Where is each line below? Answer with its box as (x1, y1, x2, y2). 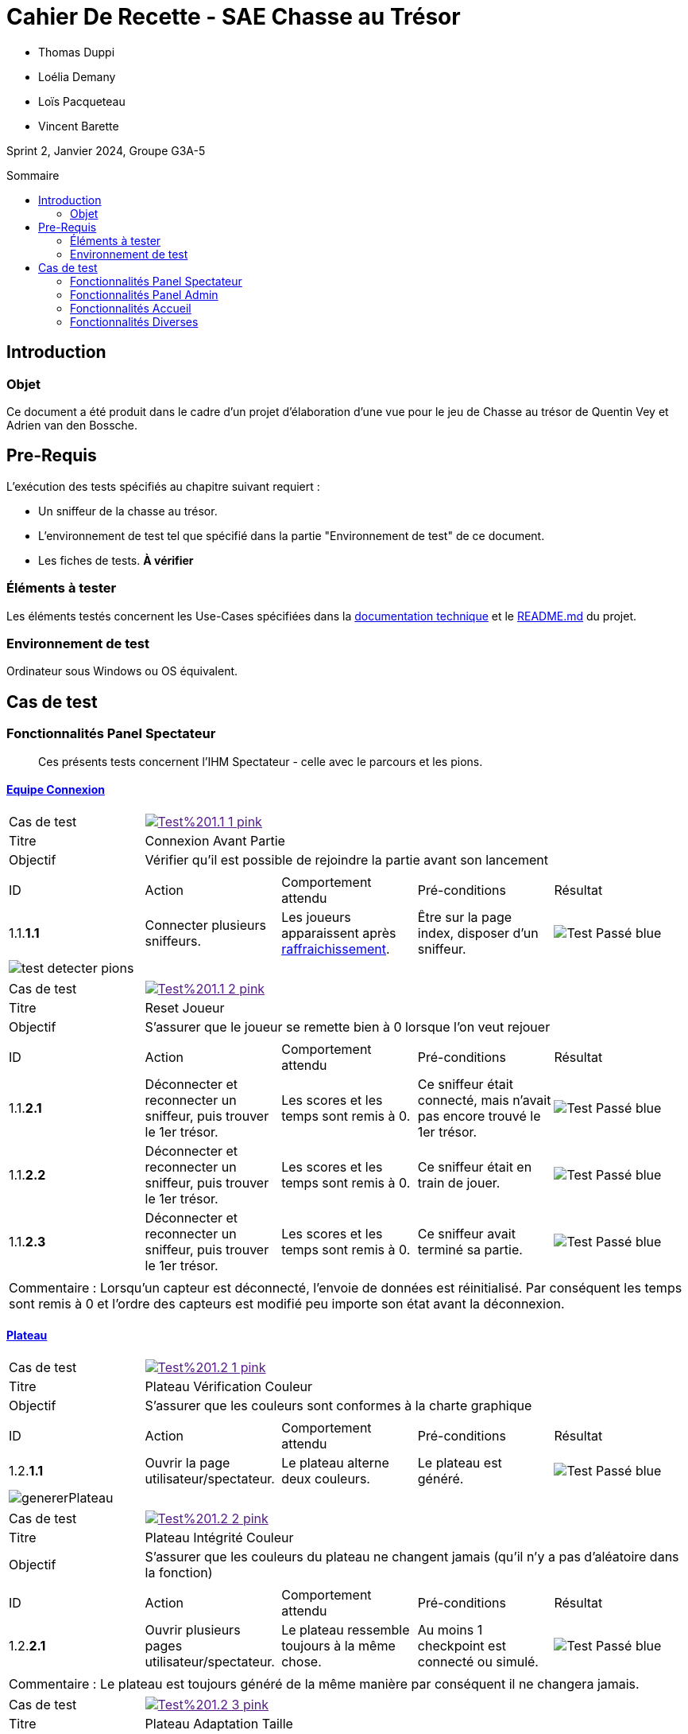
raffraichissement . (281, 940, 390, 957)
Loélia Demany (38, 69, 116, 84)
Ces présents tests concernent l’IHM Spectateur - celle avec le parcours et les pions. (38, 754, 483, 768)
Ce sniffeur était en (417, 1158, 532, 1175)
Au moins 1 (417, 1621, 483, 1638)
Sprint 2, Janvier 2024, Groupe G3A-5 (6, 143, 206, 157)
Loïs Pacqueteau (38, 94, 126, 108)
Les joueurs (281, 908, 351, 925)
